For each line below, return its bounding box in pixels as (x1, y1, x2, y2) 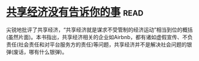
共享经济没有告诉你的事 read (6, 5, 144, 19)
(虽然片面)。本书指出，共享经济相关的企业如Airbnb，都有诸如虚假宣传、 (6, 33, 183, 40)
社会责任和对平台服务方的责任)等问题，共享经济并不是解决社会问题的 (18, 41, 187, 48)
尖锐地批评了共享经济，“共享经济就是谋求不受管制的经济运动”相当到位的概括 (6, 26, 193, 33)
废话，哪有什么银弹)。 (13, 48, 68, 55)
